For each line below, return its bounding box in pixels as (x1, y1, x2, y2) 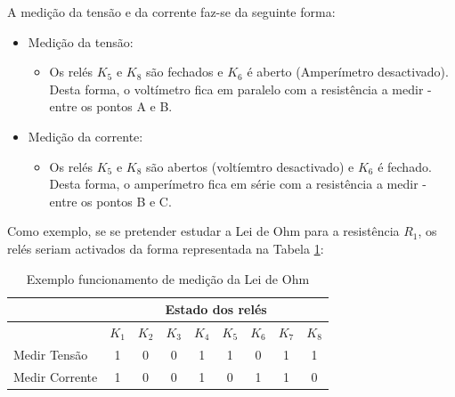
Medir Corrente (13, 367, 98, 385)
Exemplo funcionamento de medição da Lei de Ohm (26, 269, 310, 288)
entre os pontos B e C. (49, 191, 172, 210)
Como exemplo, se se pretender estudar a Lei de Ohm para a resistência (7, 222, 400, 240)
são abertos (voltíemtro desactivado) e (146, 157, 354, 175)
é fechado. (378, 157, 432, 175)
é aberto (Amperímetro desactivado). (247, 62, 449, 81)
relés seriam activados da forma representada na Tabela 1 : (7, 239, 324, 257)
